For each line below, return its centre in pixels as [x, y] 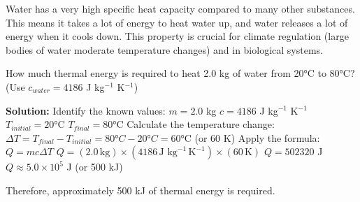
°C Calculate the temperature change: [194, 124]
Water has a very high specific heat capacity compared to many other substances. [180, 8]
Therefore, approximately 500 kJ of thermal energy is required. [141, 190]
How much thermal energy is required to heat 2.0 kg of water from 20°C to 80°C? [180, 73]
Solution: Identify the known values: [86, 110]
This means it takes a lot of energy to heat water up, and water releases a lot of [177, 22]
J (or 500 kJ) [95, 167]
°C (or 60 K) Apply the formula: [250, 137]
